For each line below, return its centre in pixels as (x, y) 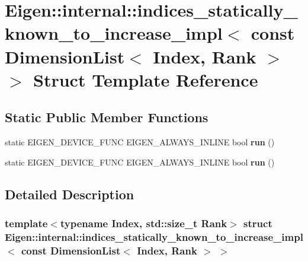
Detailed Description (70, 194)
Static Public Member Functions (107, 117)
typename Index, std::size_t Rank (144, 223)
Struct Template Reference (146, 79)
